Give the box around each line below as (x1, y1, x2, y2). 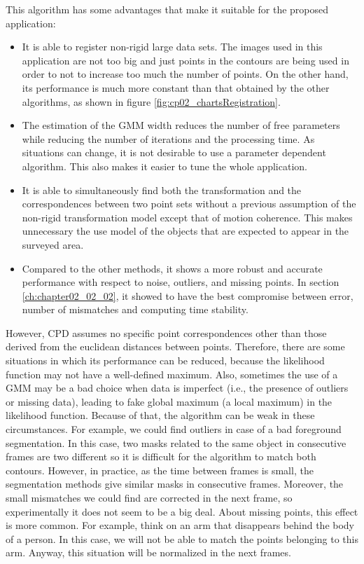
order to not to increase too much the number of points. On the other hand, (22, 67, 349, 81)
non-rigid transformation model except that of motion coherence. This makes (22, 209, 353, 224)
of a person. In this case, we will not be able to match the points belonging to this (6, 531, 359, 546)
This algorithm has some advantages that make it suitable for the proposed (6, 2, 329, 16)
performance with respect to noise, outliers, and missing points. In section (22, 275, 339, 289)
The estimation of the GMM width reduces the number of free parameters (22, 118, 340, 132)
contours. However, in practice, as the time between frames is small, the (6, 462, 314, 477)
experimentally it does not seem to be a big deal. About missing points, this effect (6, 504, 358, 518)
